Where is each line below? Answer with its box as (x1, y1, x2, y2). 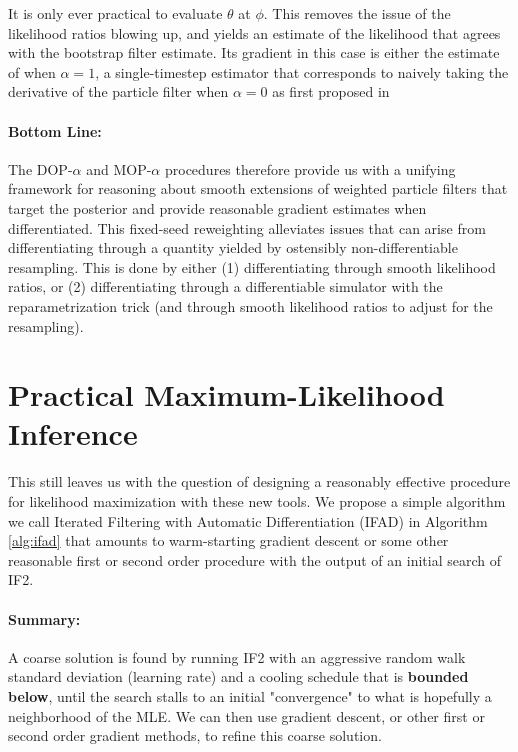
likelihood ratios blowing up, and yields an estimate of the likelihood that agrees (8, 22, 501, 43)
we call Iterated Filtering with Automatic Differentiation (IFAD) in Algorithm (8, 510, 488, 531)
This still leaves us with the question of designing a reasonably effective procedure (8, 471, 511, 492)
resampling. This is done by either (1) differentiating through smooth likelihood (8, 256, 496, 277)
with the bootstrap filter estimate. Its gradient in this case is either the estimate (8, 42, 500, 63)
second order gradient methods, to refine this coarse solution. (8, 725, 382, 746)
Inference (8, 413, 138, 454)
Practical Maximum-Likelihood (8, 374, 445, 415)
